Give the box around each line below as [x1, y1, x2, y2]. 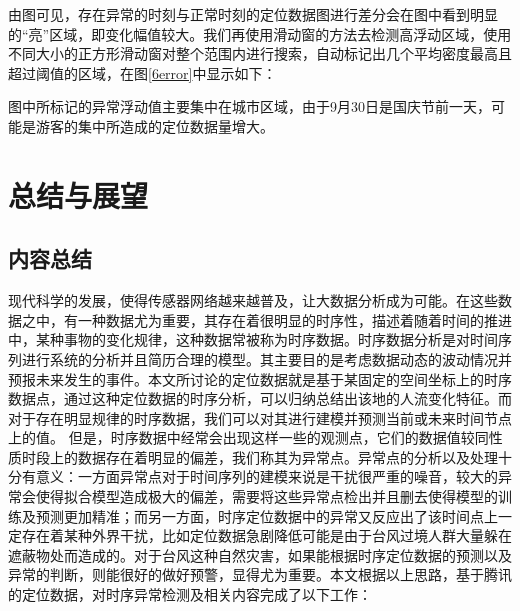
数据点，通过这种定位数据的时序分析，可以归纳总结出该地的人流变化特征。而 [8, 388, 512, 409]
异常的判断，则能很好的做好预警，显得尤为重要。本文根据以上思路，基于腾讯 [8, 564, 512, 585]
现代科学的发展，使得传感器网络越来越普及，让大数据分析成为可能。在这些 [8, 290, 498, 311]
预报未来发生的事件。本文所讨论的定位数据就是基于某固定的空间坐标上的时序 [8, 368, 512, 389]
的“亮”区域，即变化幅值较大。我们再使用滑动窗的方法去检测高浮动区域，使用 [8, 23, 512, 44]
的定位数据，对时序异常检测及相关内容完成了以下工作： [8, 584, 372, 605]
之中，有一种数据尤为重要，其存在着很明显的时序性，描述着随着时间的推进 [21, 309, 512, 330]
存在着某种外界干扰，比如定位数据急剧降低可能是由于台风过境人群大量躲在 [21, 525, 512, 546]
